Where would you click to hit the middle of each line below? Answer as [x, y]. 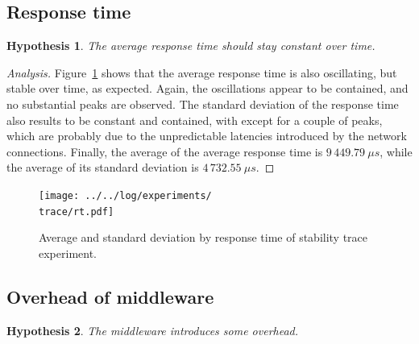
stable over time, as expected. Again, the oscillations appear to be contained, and [207, 88]
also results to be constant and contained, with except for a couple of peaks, [195, 120]
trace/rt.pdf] [77, 211]
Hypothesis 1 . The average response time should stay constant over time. [191, 46]
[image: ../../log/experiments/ [125, 195]
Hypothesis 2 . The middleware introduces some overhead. [153, 330]
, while [396, 151]
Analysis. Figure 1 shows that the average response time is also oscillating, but [202, 72]
